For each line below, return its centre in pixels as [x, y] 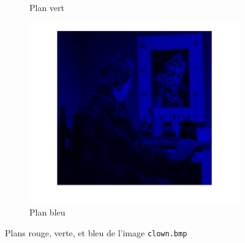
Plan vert [47, 7]
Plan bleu [47, 212]
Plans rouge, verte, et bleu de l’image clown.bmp [96, 232]
